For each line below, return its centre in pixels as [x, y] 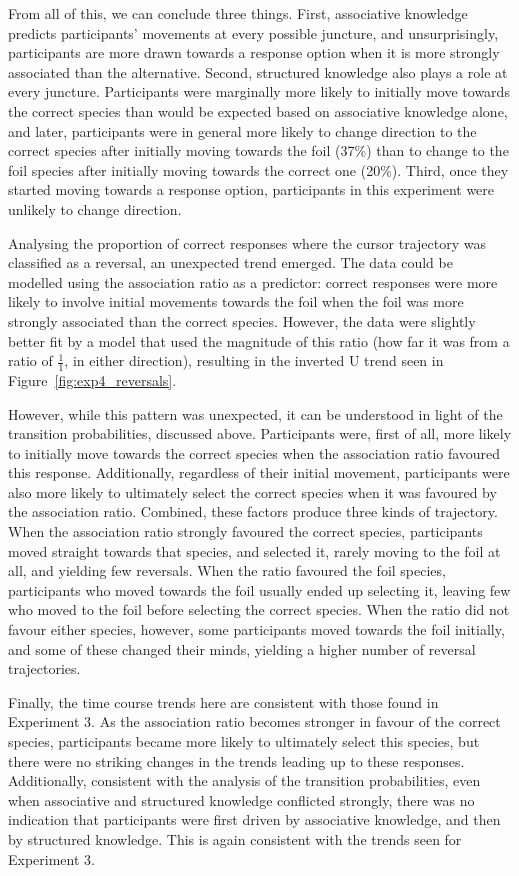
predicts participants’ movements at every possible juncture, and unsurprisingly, [253, 32]
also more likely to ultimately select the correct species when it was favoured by [252, 491]
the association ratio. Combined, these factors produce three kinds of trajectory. [253, 511]
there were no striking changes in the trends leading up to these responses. [236, 760]
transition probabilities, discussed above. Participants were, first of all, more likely [260, 433]
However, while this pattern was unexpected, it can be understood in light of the [255, 413]
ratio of [30, 360]
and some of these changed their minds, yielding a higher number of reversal [242, 648]
